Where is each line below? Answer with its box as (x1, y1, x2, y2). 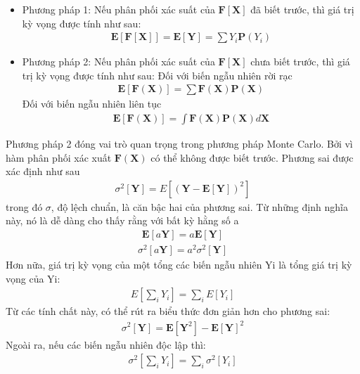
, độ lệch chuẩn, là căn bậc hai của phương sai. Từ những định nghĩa (51, 199, 348, 214)
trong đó (6, 199, 43, 214)
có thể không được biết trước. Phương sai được (150, 150, 354, 165)
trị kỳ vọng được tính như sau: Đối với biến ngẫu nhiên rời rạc (22, 67, 292, 82)
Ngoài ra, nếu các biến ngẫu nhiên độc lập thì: (6, 337, 206, 352)
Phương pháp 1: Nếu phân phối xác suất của (22, 2, 215, 16)
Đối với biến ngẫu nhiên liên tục (22, 96, 162, 111)
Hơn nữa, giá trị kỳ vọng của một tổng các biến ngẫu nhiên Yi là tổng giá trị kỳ (6, 257, 352, 272)
